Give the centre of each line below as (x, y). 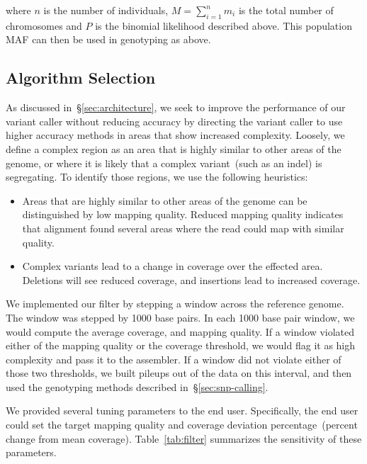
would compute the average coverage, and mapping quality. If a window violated (180, 331)
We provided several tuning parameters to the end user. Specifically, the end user (182, 411)
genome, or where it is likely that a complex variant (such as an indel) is (164, 163)
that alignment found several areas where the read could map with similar (183, 228)
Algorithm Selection (81, 78)
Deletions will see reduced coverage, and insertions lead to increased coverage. (191, 279)
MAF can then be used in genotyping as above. (108, 39)
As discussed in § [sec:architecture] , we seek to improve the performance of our (176, 107)
